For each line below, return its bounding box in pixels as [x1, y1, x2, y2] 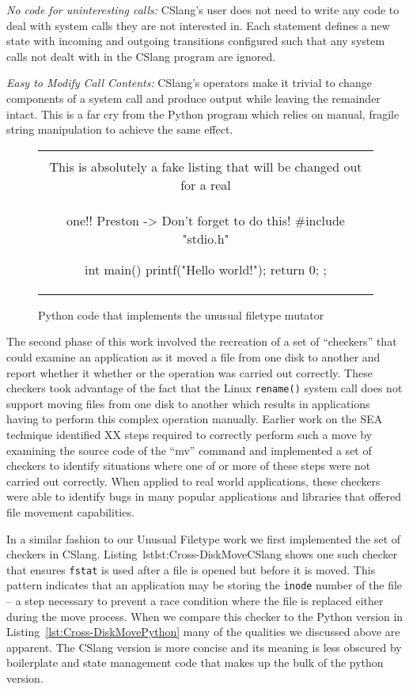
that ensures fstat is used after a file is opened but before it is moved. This [6, 561, 376, 577]
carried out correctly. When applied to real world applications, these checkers [6, 472, 381, 489]
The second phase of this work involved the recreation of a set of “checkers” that [6, 333, 397, 350]
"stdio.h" [182, 229, 229, 248]
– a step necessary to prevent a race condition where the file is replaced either [6, 592, 384, 609]
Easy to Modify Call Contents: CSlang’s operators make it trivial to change [6, 74, 372, 91]
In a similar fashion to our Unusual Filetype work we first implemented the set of [6, 530, 401, 547]
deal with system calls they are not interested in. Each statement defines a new [6, 17, 390, 33]
